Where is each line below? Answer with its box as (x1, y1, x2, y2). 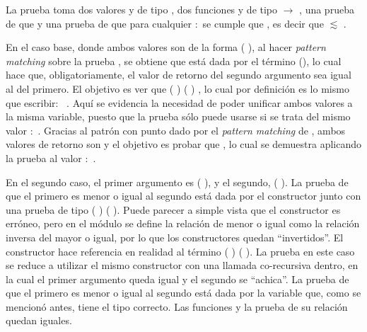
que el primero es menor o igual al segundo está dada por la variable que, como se (6, 285, 361, 300)
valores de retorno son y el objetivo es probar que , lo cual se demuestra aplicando (6, 137, 362, 151)
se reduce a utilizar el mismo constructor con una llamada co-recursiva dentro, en (6, 258, 359, 273)
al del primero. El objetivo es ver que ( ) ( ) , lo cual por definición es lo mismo (6, 81, 349, 96)
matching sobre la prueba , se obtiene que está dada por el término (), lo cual (6, 53, 342, 68)
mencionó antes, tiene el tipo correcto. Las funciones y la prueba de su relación (6, 299, 348, 314)
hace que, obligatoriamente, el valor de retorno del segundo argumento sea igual (6, 67, 351, 82)
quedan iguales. (6, 313, 72, 328)
